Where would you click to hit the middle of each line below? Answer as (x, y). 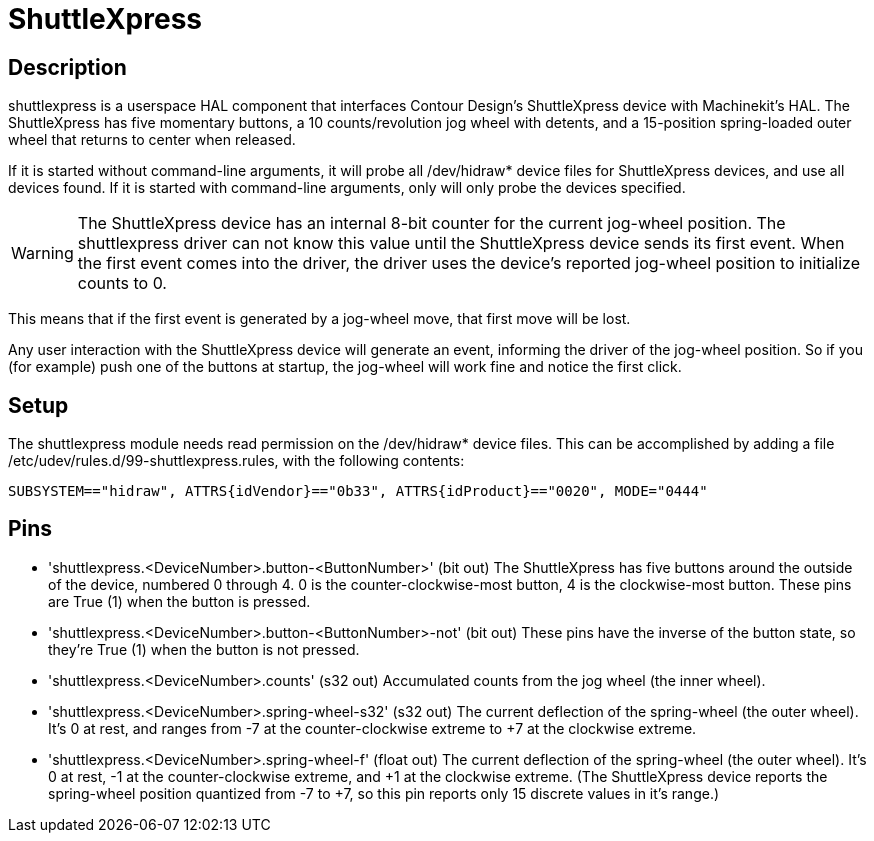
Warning (42, 253)
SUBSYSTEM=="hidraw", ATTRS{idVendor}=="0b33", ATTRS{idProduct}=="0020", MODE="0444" (358, 491)
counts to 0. (122, 283)
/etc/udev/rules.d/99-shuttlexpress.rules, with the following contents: (236, 461)
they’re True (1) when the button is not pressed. (204, 649)
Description (67, 67)
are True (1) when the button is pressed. (179, 601)
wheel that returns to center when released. (152, 140)
